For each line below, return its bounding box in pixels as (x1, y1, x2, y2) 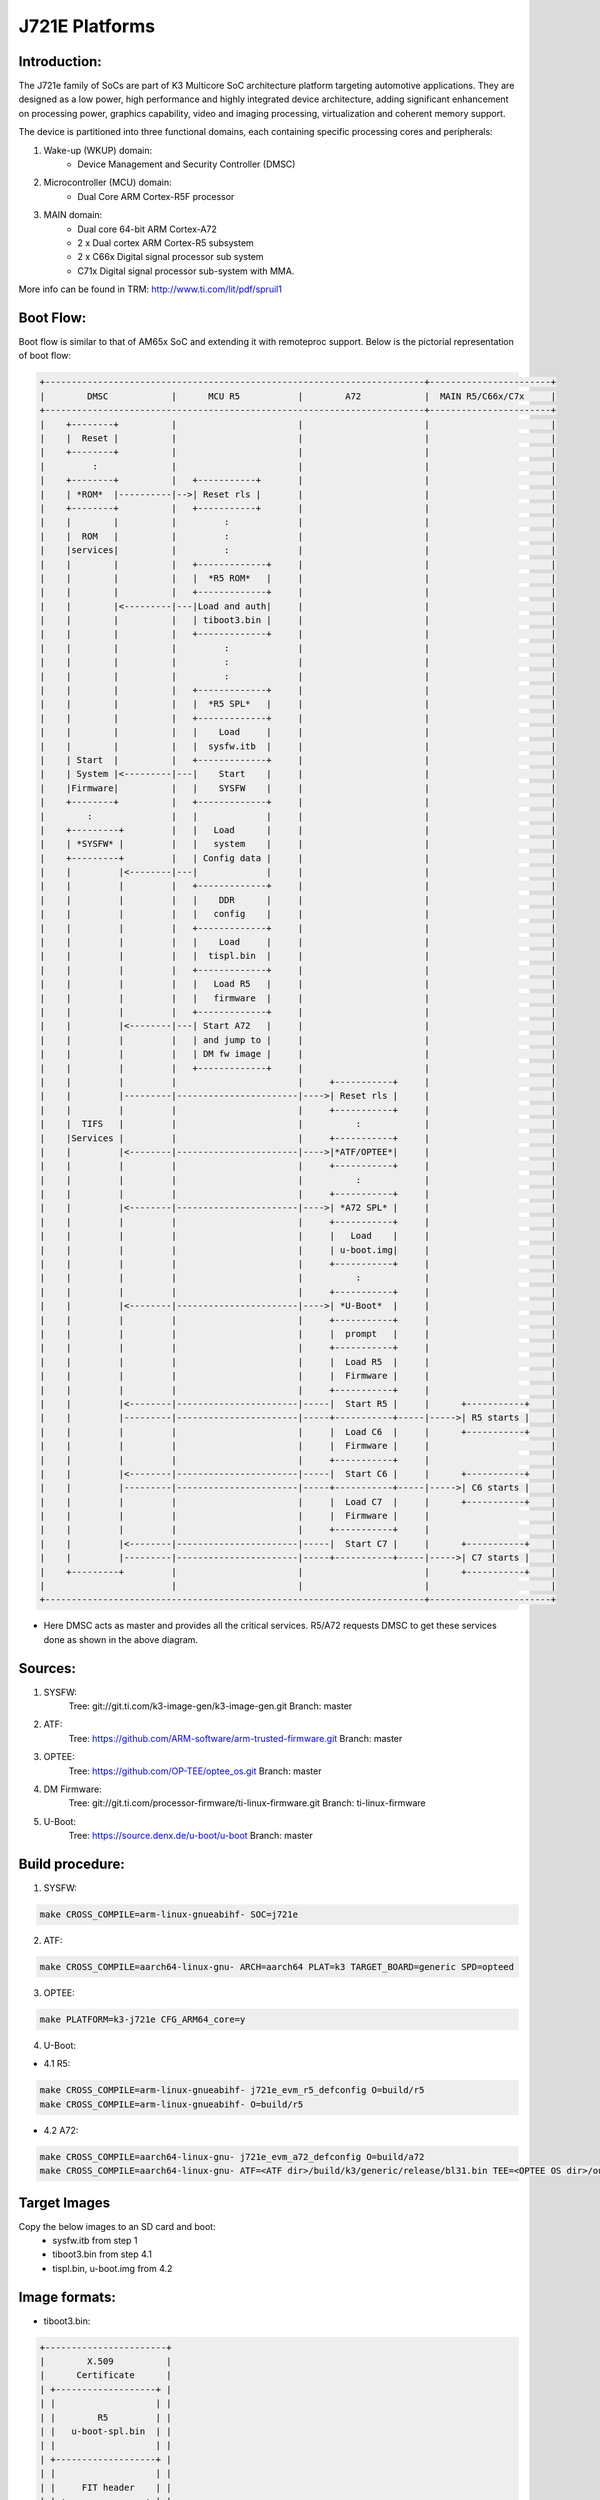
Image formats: (18, 2288, 117, 2305)
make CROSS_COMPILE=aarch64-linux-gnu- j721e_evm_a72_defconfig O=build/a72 (39, 2151, 425, 2162)
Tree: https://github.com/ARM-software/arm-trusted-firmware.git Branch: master (68, 1732, 403, 1744)
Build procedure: (18, 1856, 125, 1873)
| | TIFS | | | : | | (39, 1118, 557, 1130)
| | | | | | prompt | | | (39, 1328, 557, 1339)
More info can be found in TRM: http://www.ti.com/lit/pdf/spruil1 (18, 283, 282, 295)
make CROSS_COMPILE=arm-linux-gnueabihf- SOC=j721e (39, 1909, 299, 1920)
